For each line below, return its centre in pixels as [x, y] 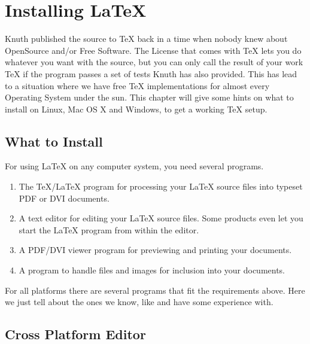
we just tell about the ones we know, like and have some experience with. [139, 302]
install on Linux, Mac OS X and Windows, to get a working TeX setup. [136, 109]
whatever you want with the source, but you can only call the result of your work [154, 62]
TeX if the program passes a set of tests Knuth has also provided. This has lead [151, 73]
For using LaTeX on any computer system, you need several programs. [134, 166]
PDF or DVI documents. [64, 198]
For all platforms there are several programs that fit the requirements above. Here [155, 290]
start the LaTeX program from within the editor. [109, 229]
